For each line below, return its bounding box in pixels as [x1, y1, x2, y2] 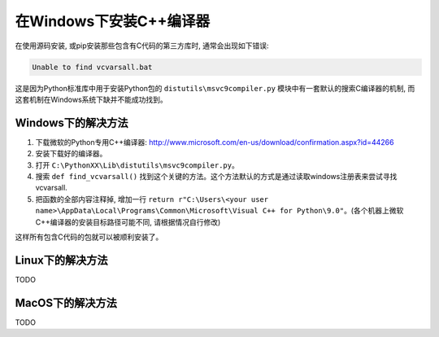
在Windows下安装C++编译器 [15, 12, 211, 30]
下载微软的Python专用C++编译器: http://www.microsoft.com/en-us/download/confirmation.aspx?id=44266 [35, 137, 394, 147]
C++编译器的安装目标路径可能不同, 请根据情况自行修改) [35, 217, 221, 227]
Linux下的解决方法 [15, 253, 108, 267]
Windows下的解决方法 [15, 116, 128, 129]
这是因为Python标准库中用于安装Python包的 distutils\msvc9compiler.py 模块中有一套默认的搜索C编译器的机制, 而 [15, 83, 415, 93]
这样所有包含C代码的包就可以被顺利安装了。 [15, 232, 163, 242]
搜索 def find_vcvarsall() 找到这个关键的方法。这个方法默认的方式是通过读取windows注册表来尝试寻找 [35, 171, 398, 181]
